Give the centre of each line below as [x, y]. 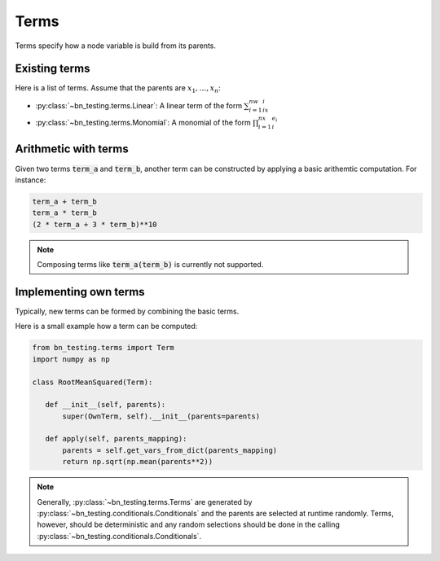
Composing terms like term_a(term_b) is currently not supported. [150, 265]
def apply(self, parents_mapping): [116, 439]
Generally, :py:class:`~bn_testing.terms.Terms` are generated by [145, 502]
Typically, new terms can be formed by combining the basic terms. [127, 311]
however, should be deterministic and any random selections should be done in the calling [188, 524]
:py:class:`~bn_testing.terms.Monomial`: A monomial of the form [143, 123]
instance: [31, 180]
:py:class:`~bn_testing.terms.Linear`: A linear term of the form [139, 105]
